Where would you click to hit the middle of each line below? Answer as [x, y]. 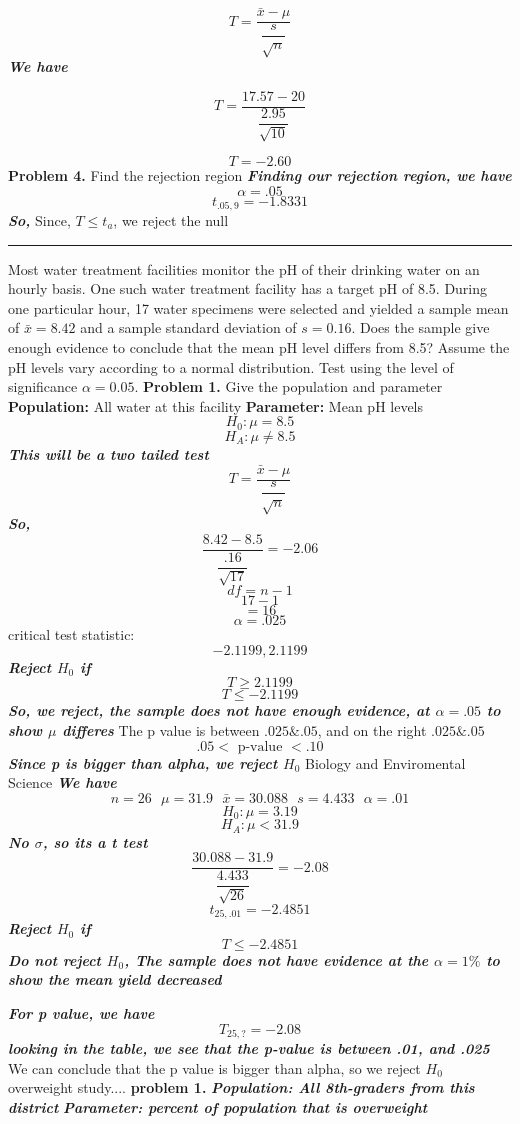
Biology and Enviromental [385, 762]
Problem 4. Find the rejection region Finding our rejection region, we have [260, 174]
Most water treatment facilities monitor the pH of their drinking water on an [244, 268]
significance [43, 386]
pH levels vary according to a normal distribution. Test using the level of [231, 366]
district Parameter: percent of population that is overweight [218, 1106]
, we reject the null [171, 219]
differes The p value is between [161, 730]
